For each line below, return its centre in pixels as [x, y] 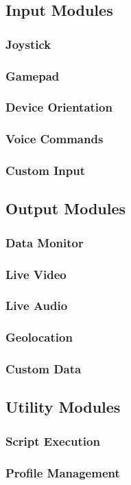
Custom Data [44, 369]
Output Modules [66, 208]
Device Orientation [59, 107]
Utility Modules [63, 407]
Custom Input [45, 171]
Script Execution [53, 441]
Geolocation [39, 337]
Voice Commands [55, 139]
